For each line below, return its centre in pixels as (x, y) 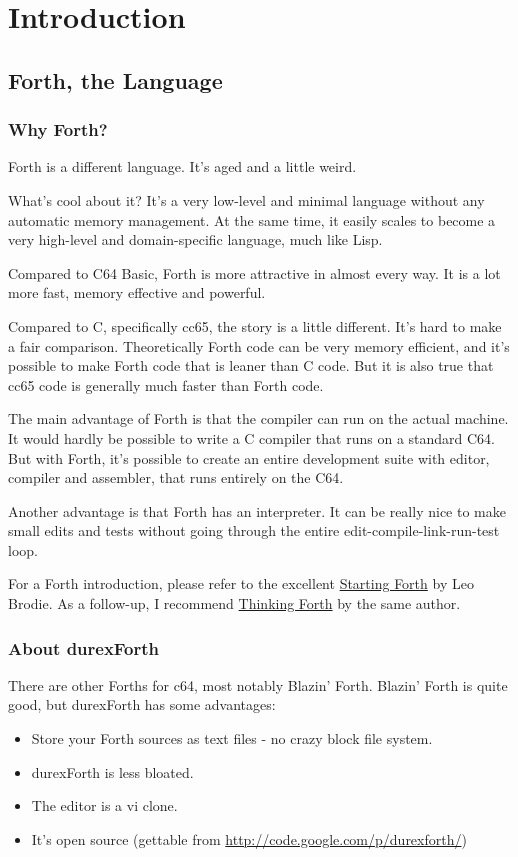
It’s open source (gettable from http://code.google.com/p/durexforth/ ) (249, 838)
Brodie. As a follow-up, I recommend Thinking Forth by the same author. (234, 603)
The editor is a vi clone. (104, 805)
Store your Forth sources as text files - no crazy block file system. (232, 738)
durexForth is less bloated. (112, 771)
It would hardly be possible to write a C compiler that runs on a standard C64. (252, 437)
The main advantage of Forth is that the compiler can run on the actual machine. (258, 418)
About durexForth (84, 647)
